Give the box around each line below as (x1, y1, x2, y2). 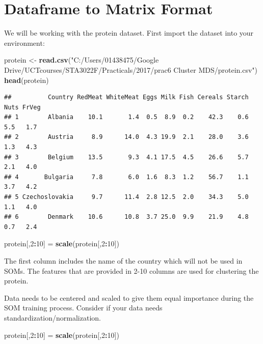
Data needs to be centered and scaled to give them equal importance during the (4, 292, 254, 303)
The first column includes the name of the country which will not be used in (4, 255, 243, 266)
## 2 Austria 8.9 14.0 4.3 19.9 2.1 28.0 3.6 (4, 133, 249, 141)
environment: (4, 37, 45, 48)
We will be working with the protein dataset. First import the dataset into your (4, 27, 254, 38)
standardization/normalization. (4, 312, 101, 323)
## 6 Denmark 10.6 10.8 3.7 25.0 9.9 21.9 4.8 (4, 213, 249, 221)
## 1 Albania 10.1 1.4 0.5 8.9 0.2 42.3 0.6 (4, 113, 249, 121)
